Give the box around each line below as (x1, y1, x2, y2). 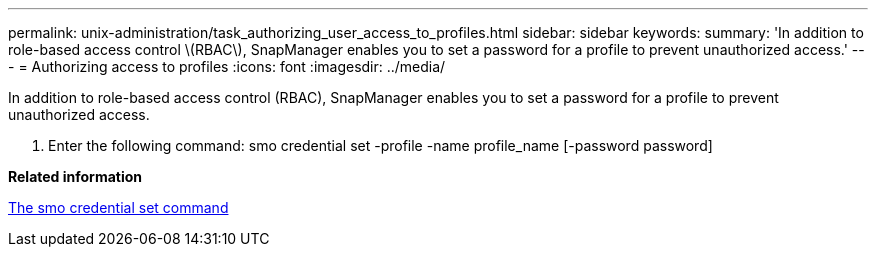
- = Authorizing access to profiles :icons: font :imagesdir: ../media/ (8, 58, 446, 75)
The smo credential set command (8, 199, 229, 216)
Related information (8, 168, 143, 185)
